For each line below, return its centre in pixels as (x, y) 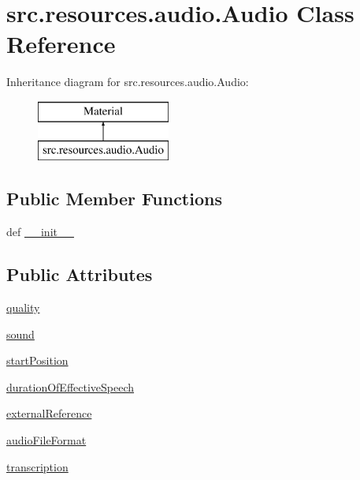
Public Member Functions (114, 199)
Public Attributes (80, 274)
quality (23, 307)
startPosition (37, 360)
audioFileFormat (46, 440)
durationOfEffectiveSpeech (71, 386)
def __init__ (40, 232)
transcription (37, 466)
